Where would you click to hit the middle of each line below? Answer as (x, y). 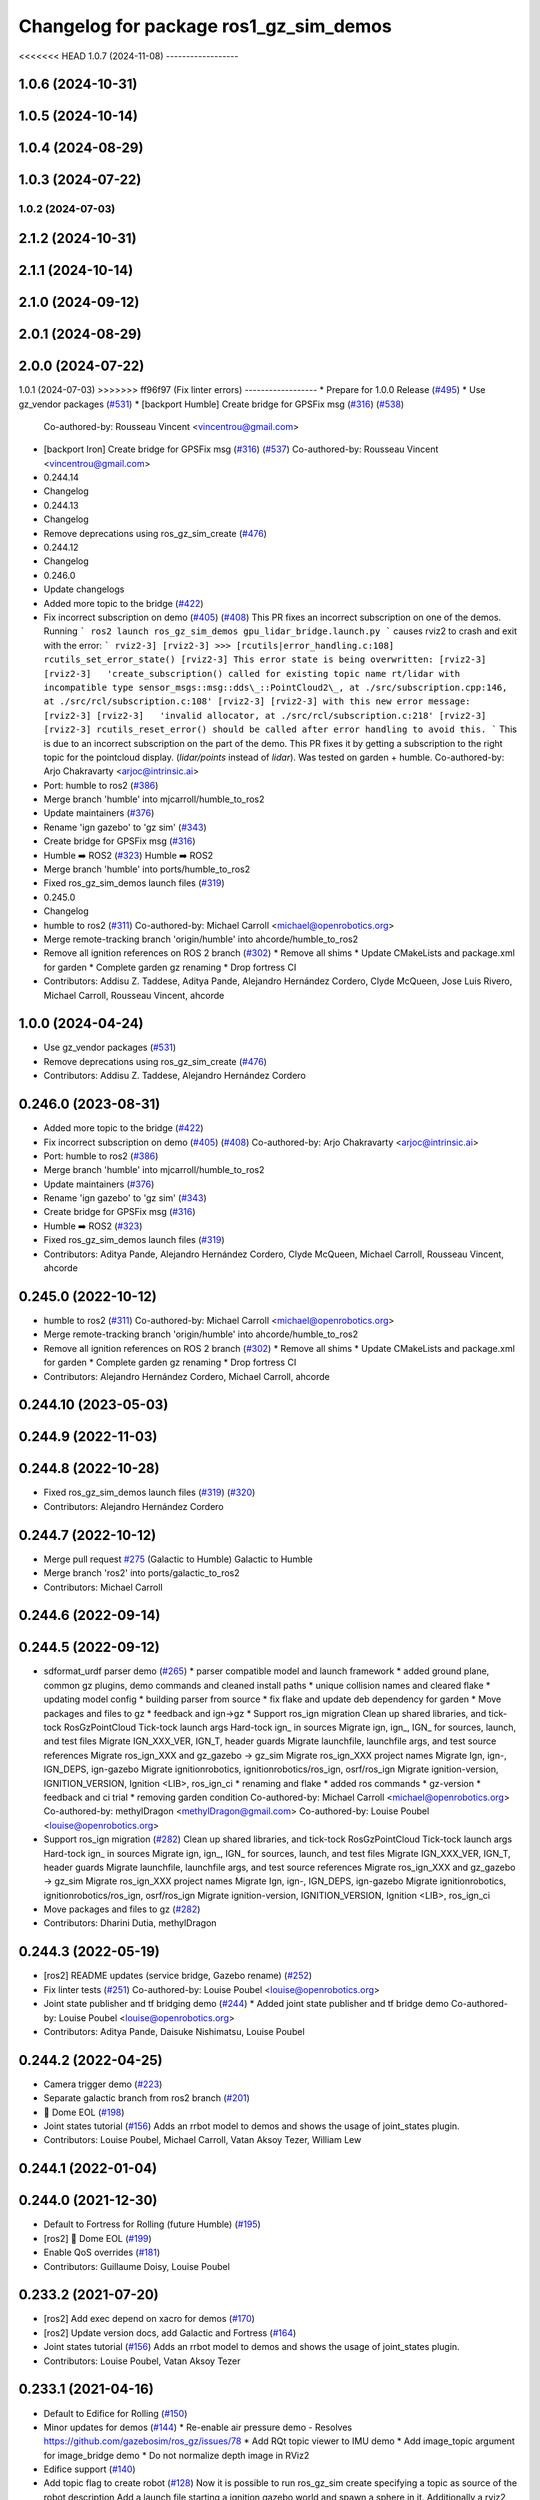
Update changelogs (84, 589)
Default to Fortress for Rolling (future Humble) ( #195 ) (152, 2224)
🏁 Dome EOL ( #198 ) (84, 2112)
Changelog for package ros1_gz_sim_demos (205, 26)
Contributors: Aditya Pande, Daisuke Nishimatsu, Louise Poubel (174, 2031)
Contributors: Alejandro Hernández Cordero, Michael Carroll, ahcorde (186, 1376)
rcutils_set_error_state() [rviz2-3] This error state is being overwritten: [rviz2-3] (265, 659)
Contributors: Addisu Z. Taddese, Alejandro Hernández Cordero (175, 1076)
